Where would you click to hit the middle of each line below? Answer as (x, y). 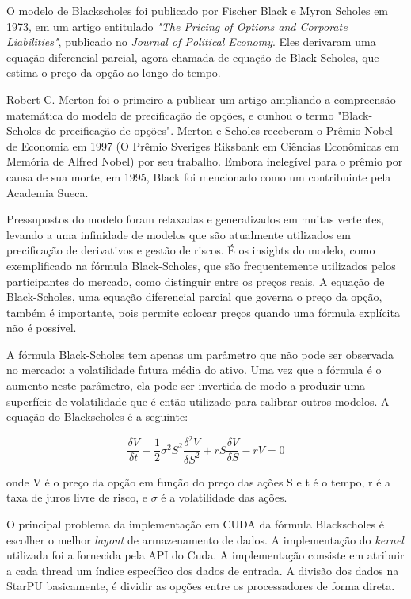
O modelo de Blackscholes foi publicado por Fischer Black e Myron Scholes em (198, 10)
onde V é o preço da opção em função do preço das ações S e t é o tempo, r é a (199, 481)
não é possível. (42, 328)
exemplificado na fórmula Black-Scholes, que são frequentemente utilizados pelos (201, 265)
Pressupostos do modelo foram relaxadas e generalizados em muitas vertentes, (195, 219)
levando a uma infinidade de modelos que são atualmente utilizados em (179, 234)
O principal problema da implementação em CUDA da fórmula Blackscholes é (196, 523)
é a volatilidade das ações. (224, 497)
